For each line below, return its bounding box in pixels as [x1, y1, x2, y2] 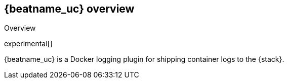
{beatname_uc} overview [4, 3, 135, 15]
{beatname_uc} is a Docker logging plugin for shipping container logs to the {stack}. [4, 55, 284, 64]
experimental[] [4, 39, 53, 48]
